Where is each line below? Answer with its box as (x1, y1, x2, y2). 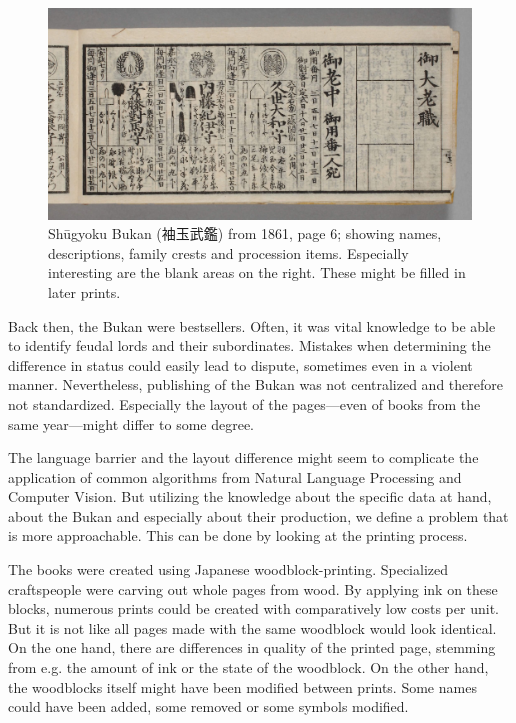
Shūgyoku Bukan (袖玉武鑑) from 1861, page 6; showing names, (48, 223, 442, 244)
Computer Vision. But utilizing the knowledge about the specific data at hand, (8, 486, 492, 507)
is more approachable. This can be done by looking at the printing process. (8, 525, 468, 546)
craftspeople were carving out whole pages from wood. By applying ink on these (8, 578, 498, 599)
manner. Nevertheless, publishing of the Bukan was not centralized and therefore (8, 374, 503, 395)
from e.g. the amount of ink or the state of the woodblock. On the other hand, (8, 657, 489, 678)
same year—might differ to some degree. (8, 413, 254, 434)
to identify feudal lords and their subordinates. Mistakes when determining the (8, 335, 491, 356)
